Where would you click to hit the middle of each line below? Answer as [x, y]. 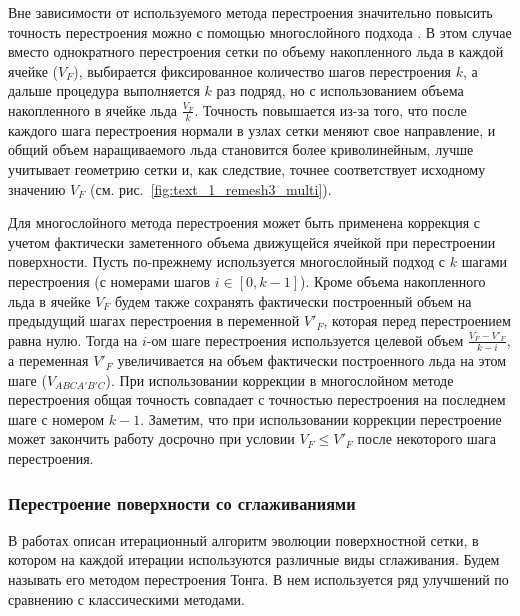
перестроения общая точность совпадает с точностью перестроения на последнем [257, 399]
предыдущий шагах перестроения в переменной [154, 320]
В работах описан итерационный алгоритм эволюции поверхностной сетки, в [243, 539]
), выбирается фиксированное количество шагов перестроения [262, 70]
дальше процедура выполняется [104, 90]
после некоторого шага [427, 438]
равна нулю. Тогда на [73, 339]
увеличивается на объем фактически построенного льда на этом [312, 360]
